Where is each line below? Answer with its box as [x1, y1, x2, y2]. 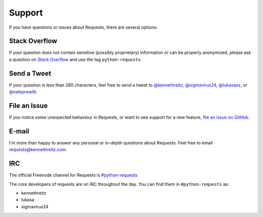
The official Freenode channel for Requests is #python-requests [9, 172, 138, 178]
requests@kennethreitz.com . [9, 146, 67, 153]
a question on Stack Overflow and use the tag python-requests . [9, 56, 142, 62]
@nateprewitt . [9, 89, 38, 95]
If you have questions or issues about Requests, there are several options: [9, 24, 158, 30]
